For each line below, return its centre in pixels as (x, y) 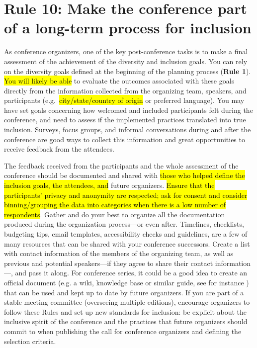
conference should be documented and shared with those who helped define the (125, 175)
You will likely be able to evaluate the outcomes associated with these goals (119, 81)
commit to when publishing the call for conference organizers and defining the (123, 331)
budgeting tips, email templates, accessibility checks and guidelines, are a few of (126, 234)
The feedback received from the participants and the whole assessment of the (121, 165)
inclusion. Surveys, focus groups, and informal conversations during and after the (128, 130)
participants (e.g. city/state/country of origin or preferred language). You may (124, 100)
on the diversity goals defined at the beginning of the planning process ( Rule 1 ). (128, 71)
